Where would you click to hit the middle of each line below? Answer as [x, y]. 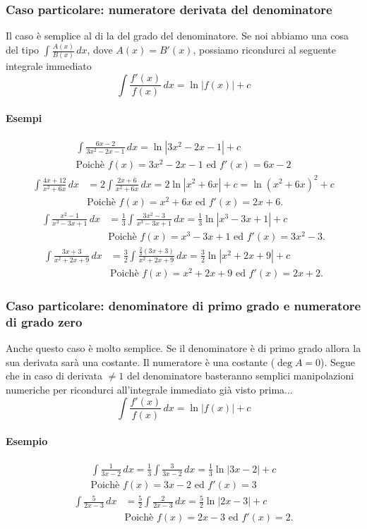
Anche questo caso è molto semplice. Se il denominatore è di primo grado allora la [183, 348]
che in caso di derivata [54, 376]
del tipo [23, 50]
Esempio [27, 441]
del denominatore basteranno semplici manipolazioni [240, 376]
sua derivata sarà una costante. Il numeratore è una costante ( [140, 361]
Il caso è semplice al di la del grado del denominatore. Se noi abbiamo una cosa [177, 36]
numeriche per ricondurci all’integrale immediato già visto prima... [149, 389]
